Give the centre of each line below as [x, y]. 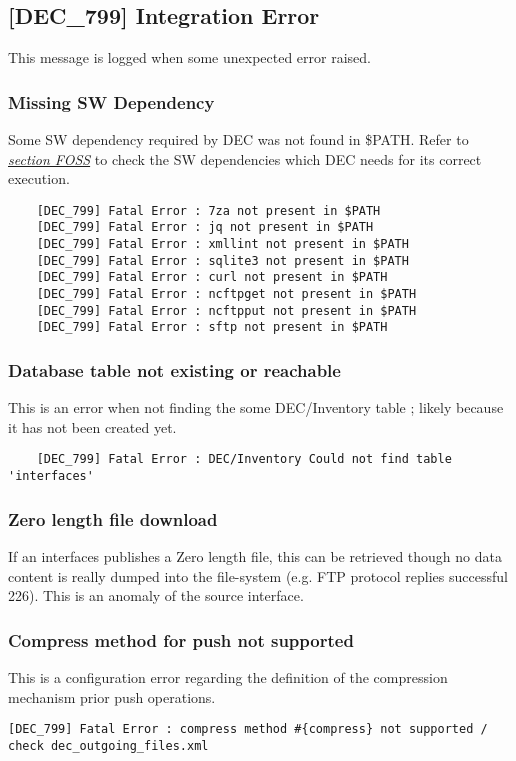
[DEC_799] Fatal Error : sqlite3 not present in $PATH [222, 260]
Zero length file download [113, 518]
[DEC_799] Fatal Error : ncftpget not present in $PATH [226, 294]
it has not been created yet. [92, 426]
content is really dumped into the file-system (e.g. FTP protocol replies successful [258, 575]
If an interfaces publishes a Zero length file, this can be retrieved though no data [255, 555]
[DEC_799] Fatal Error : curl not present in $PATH [212, 277]
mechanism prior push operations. [112, 696]
